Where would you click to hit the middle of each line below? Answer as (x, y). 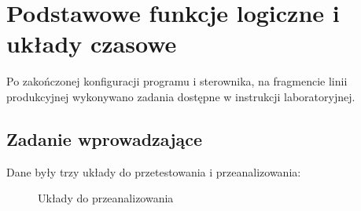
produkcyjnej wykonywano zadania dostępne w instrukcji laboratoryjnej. (181, 96)
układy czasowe (92, 44)
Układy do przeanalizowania (106, 198)
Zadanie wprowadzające (105, 138)
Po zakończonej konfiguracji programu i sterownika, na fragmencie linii (177, 81)
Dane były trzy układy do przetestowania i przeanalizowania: (154, 171)
